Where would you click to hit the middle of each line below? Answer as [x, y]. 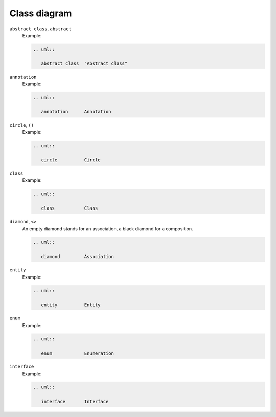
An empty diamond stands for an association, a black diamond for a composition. [108, 229]
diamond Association [78, 257]
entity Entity [71, 305]
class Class [70, 208]
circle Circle [71, 160]
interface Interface [75, 401]
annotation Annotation [76, 112]
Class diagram [41, 13]
